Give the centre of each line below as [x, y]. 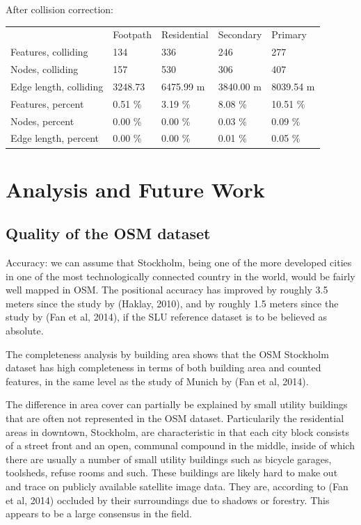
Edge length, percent [55, 138]
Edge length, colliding [57, 86]
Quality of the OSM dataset [108, 233]
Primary [289, 34]
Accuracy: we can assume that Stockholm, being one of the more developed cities [179, 262]
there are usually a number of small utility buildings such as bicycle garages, [169, 459]
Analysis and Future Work [135, 189]
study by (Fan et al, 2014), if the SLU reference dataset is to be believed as [166, 317]
